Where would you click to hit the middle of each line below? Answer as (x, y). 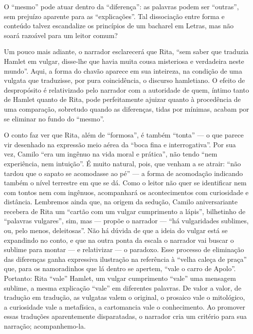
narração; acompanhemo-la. (45, 326)
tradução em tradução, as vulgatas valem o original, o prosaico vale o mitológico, (125, 297)
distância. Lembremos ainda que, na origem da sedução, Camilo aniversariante (121, 202)
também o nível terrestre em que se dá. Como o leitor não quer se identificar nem (125, 183)
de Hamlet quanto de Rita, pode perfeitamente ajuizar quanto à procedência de (122, 99)
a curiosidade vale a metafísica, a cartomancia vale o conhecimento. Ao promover (125, 306)
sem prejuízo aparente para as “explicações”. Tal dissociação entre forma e (114, 16)
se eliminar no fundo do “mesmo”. (54, 118)
